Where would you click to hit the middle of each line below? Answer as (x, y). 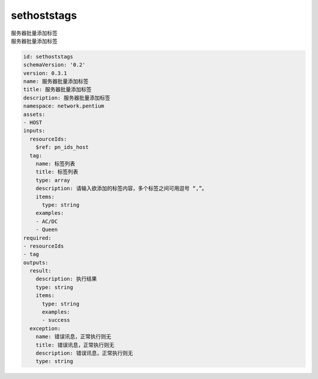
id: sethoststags (48, 56)
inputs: (34, 131)
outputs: (36, 262)
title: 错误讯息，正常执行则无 (75, 345)
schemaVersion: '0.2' (54, 65)
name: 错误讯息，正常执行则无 (73, 337)
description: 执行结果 (66, 279)
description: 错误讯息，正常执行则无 (84, 353)
